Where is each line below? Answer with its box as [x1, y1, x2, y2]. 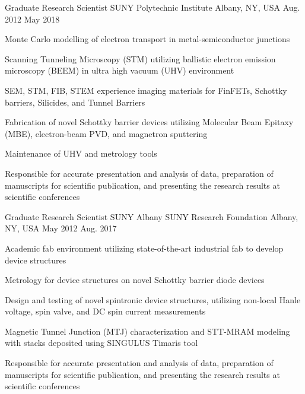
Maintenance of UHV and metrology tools [5, 147, 157, 160]
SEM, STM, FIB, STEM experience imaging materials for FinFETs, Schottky [5, 84, 287, 96]
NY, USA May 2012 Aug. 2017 [5, 222, 117, 234]
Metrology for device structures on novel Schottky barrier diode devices [5, 274, 265, 286]
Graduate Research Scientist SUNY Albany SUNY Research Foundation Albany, [5, 210, 298, 223]
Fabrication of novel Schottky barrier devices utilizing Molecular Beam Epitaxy [5, 116, 294, 128]
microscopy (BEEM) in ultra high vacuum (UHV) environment [5, 64, 234, 77]
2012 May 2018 [5, 12, 60, 25]
